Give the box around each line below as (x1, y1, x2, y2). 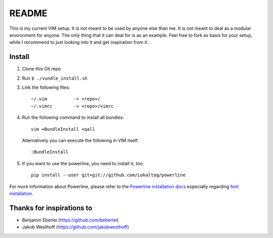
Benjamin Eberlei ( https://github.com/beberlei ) (22, 217, 119, 223)
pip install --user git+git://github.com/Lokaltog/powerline (31, 172, 186, 178)
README (9, 8, 48, 19)
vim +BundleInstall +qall (31, 126, 96, 132)
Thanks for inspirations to (9, 204, 93, 212)
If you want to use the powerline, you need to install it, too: (22, 160, 144, 166)
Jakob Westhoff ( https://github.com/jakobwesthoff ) (22, 224, 129, 230)
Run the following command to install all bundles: (22, 114, 124, 121)
